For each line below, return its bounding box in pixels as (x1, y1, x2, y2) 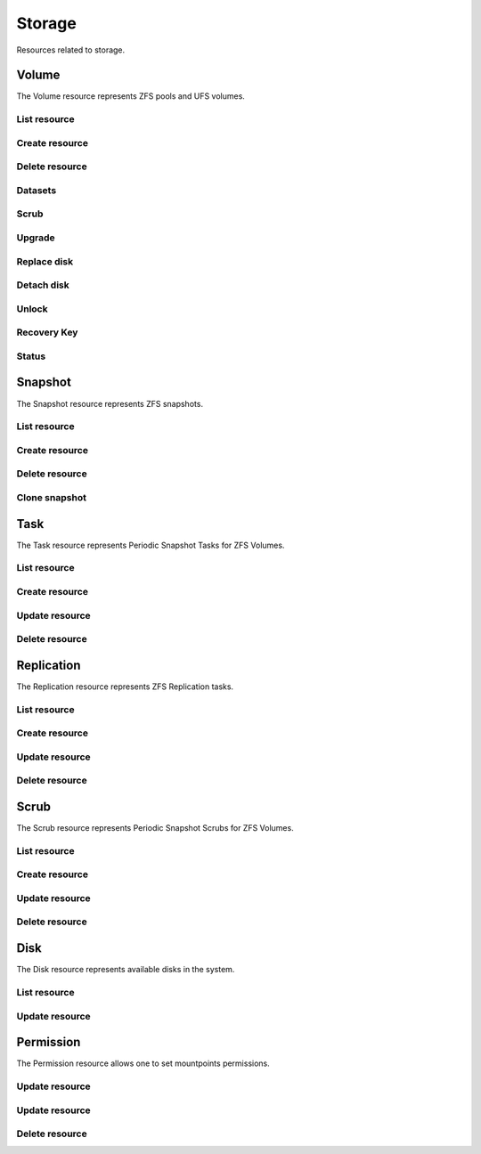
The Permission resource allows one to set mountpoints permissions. (16, 1058, 271, 1069)
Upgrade (16, 232, 55, 244)
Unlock (16, 303, 48, 315)
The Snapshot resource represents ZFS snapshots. (16, 398, 204, 409)
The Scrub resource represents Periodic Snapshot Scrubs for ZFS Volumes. (16, 823, 294, 833)
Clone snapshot (16, 492, 86, 503)
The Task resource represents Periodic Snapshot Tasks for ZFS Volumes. (16, 540, 285, 550)
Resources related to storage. (16, 45, 126, 55)
